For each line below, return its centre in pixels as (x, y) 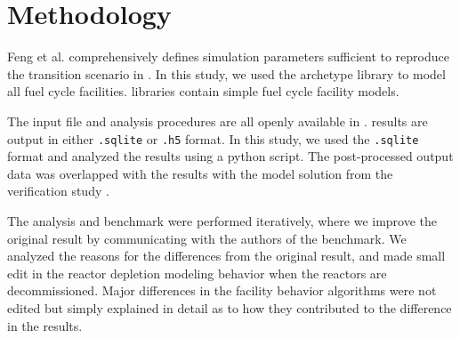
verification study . (58, 191)
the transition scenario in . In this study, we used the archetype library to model (226, 73)
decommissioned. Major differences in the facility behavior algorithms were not (222, 290)
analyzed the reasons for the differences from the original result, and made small (226, 256)
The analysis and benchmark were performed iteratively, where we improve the (222, 220)
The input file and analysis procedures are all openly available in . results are (218, 121)
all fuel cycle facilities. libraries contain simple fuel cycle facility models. (203, 91)
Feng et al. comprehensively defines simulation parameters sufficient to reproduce (228, 56)
